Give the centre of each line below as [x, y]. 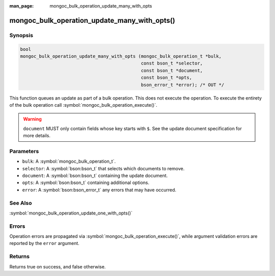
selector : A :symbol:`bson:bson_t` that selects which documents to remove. [103, 168]
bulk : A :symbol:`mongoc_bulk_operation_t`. [69, 161]
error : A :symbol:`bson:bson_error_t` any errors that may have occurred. [99, 190]
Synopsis [21, 35]
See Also [21, 203]
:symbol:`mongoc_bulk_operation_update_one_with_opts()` [71, 213]
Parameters [24, 151]
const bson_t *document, [172, 70]
